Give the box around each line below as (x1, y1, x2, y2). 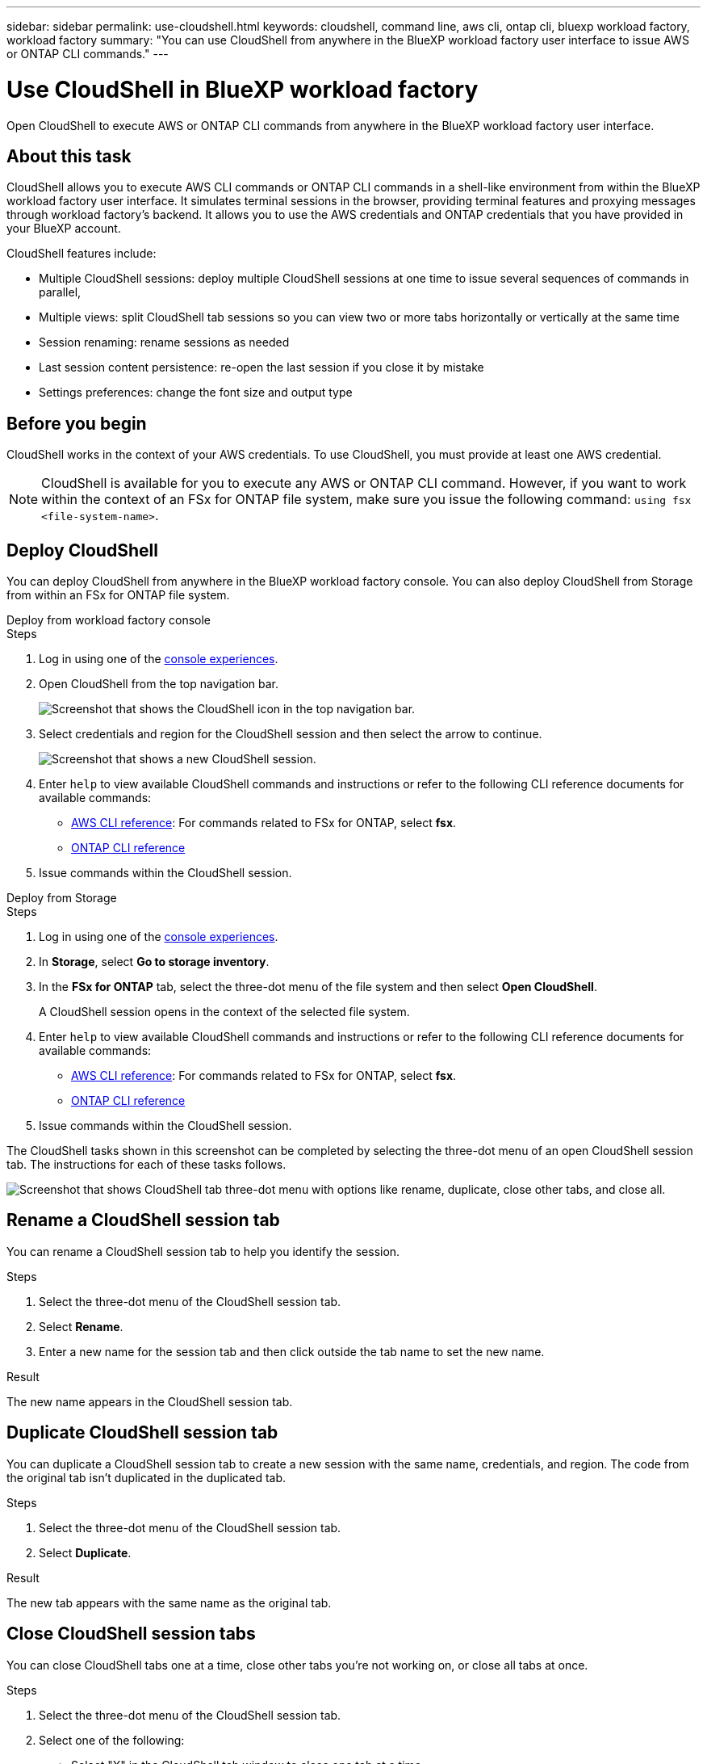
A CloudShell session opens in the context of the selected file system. (39, 1005, 410, 1019)
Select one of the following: (39, 1732, 185, 1747)
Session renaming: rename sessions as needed (39, 335, 290, 350)
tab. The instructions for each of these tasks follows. (6, 1157, 287, 1172)
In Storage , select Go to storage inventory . (39, 955, 270, 969)
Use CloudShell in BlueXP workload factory (6, 75, 479, 103)
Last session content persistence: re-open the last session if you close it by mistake (39, 360, 484, 375)
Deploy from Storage (6, 891, 117, 905)
